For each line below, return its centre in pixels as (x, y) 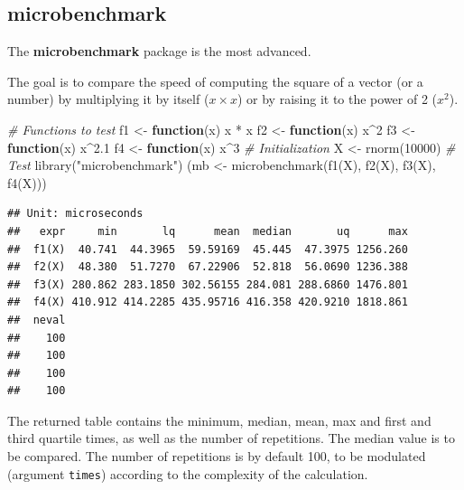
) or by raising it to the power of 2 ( (337, 99)
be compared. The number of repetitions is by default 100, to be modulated (217, 456)
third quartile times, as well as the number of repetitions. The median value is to (231, 438)
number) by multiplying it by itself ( (108, 99)
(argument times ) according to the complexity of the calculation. (188, 473)
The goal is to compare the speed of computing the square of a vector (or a (215, 81)
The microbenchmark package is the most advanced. (159, 51)
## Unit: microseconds (75, 214)
